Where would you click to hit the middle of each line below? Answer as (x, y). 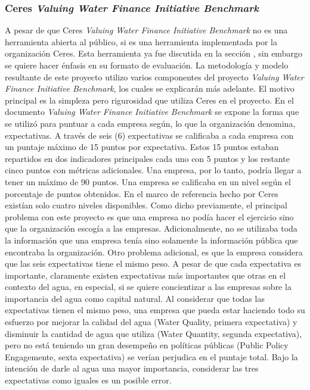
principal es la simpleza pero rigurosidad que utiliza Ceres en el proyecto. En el (149, 100)
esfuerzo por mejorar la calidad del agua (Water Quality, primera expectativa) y (151, 322)
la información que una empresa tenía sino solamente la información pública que (151, 240)
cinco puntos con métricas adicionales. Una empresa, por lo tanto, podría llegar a (153, 170)
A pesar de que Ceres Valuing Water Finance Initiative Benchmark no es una (146, 30)
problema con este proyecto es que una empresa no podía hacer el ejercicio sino (149, 216)
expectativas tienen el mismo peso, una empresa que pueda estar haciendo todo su (155, 310)
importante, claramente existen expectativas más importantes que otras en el (145, 275)
